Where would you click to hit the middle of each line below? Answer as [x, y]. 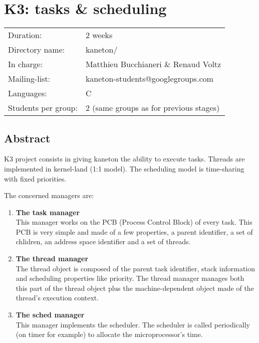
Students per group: [43, 108]
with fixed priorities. [35, 178]
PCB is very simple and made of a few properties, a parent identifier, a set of [134, 231]
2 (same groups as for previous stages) [153, 108]
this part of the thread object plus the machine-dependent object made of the [135, 288]
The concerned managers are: [49, 195]
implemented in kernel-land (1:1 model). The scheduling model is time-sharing [124, 168]
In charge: [26, 64]
